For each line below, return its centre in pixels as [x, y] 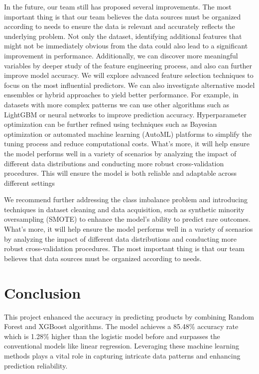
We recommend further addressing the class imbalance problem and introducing [126, 199]
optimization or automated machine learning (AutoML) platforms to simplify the [128, 134]
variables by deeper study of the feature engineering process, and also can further [128, 65]
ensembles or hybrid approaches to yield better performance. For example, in [121, 95]
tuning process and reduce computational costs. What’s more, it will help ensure [127, 144]
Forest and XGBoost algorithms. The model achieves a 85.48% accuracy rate [121, 326]
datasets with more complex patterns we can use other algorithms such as [117, 104]
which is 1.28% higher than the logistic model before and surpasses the [112, 336]
